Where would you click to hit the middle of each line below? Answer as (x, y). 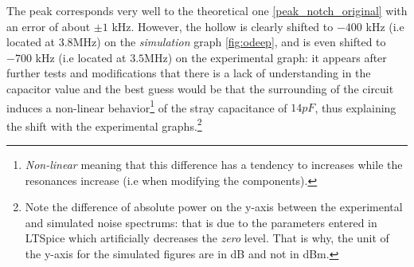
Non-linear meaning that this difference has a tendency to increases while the (214, 165)
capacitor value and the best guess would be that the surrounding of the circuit (200, 88)
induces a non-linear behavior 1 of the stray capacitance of (147, 106)
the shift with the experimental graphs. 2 (104, 124)
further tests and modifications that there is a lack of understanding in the (189, 73)
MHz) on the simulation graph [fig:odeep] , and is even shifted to (229, 42)
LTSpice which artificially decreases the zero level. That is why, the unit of (207, 238)
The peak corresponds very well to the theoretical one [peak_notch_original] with (207, 10)
